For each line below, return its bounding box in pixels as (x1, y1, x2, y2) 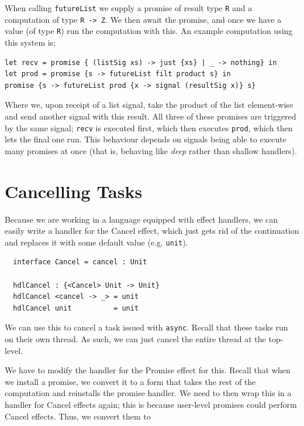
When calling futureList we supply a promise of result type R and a (5, 2, 253, 13)
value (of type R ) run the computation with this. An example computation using (5, 25, 293, 37)
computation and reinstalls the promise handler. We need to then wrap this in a (5, 387, 292, 399)
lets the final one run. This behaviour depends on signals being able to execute (5, 133, 286, 145)
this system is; (5, 36, 56, 48)
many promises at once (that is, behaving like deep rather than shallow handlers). (5, 144, 297, 156)
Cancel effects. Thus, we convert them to (5, 410, 151, 422)
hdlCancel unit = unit (13, 304, 139, 312)
